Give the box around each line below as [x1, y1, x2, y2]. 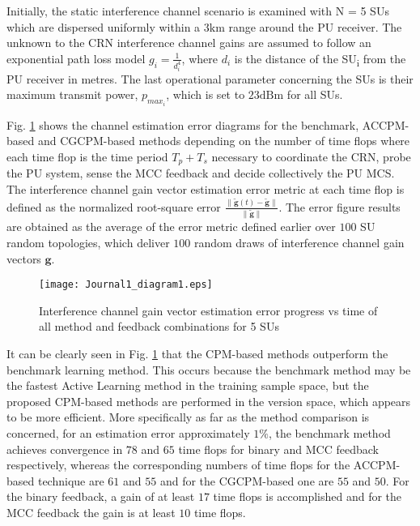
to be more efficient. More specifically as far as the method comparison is [6, 408, 370, 426]
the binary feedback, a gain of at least [6, 488, 195, 505]
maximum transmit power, [6, 86, 138, 103]
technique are [37, 472, 104, 489]
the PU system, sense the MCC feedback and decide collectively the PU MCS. [6, 165, 395, 182]
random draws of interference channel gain [193, 233, 405, 250]
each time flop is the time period [6, 148, 168, 165]
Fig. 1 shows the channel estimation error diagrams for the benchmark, [6, 116, 359, 133]
